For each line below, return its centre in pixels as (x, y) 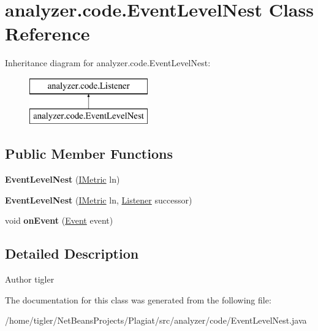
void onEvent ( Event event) (59, 220)
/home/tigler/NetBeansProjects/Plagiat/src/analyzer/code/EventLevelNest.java (156, 320)
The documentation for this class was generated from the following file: (138, 299)
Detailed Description (72, 253)
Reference (47, 33)
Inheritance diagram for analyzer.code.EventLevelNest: (108, 63)
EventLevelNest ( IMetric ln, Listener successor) (99, 200)
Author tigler (30, 279)
